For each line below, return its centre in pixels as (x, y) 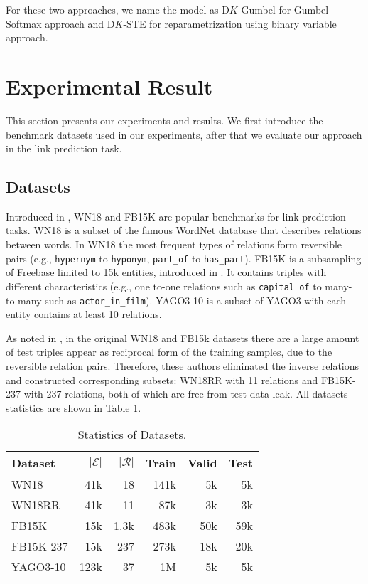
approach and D (80, 23)
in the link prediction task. (64, 148)
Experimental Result (109, 86)
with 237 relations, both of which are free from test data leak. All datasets (186, 394)
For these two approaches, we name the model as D (118, 9)
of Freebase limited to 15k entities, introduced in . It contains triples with (166, 272)
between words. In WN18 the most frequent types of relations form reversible (174, 244)
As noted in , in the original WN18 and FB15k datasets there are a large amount (183, 338)
